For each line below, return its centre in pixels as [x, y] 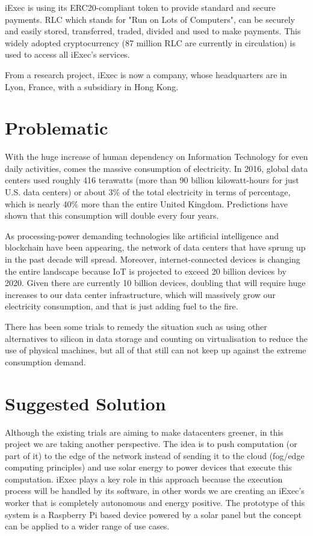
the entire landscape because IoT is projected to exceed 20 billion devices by [146, 271]
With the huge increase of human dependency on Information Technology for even [156, 157]
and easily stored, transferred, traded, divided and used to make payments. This [153, 31]
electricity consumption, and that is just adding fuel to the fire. [122, 306]
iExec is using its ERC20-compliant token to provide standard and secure [140, 7]
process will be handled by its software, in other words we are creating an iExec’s [155, 491]
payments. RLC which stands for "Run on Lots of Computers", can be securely [150, 19]
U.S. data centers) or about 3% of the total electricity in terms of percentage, [148, 192]
